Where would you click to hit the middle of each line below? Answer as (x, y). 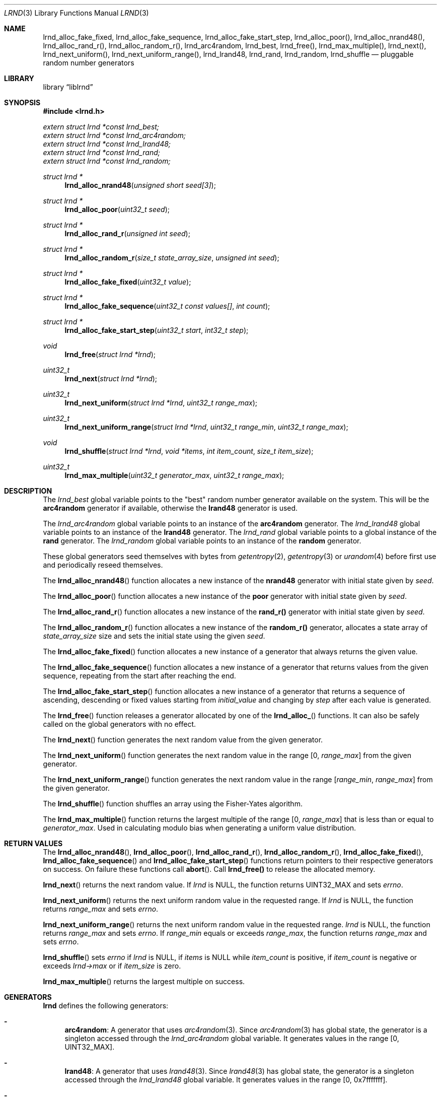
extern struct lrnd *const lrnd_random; (107, 161)
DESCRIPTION (28, 491)
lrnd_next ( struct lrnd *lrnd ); (111, 379)
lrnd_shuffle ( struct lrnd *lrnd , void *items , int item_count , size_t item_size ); (189, 451)
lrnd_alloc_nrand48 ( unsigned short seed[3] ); (140, 185)
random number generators (89, 63)
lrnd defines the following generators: (106, 1006)
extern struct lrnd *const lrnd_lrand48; (107, 144)
